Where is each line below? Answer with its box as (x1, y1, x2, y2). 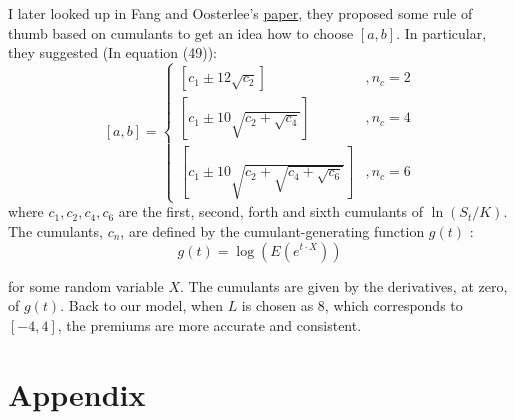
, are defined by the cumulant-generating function (120, 220, 425, 241)
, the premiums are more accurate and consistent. (57, 314, 362, 335)
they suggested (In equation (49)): (8, 42, 217, 63)
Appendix (8, 373, 146, 414)
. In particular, (396, 22, 487, 43)
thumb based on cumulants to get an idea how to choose (8, 22, 354, 43)
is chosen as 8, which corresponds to (241, 295, 463, 316)
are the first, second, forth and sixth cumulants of (118, 201, 424, 222)
